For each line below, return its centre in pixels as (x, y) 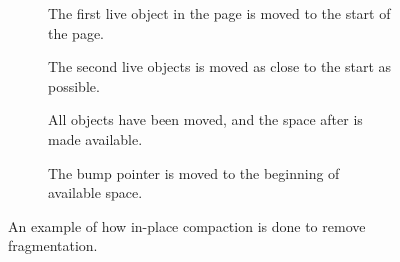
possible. (74, 85)
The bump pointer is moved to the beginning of (194, 172)
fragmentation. (53, 245)
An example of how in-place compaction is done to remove (187, 225)
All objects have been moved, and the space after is (205, 119)
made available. (95, 138)
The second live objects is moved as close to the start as (220, 66)
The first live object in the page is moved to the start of (219, 13)
